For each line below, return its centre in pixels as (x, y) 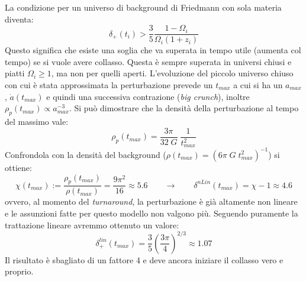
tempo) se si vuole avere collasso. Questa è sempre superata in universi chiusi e (148, 61)
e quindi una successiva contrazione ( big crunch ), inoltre (148, 96)
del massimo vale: (37, 122)
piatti (15, 73)
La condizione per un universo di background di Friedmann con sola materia (143, 7)
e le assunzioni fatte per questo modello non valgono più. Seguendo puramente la (152, 213)
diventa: (19, 19)
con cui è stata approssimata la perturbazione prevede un (109, 85)
